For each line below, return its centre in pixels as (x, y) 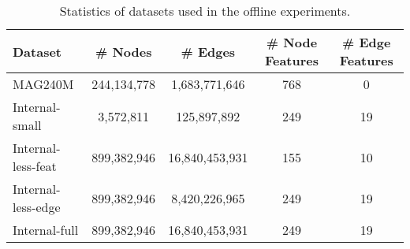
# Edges (208, 51)
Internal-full (46, 230)
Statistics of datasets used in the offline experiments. (205, 11)
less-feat (35, 166)
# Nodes (123, 51)
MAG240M (43, 84)
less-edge (37, 207)
